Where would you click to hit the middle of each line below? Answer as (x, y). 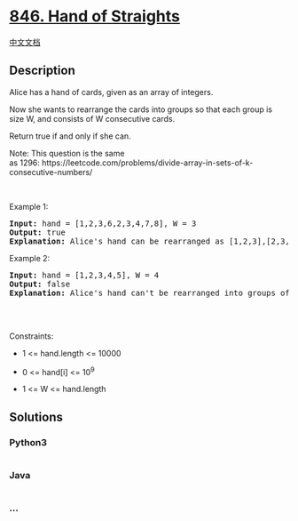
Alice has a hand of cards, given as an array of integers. (111, 92)
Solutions (36, 417)
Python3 (28, 442)
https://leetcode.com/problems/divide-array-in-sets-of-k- (147, 163)
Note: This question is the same (67, 153)
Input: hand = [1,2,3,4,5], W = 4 (84, 275)
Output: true (38, 232)
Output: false (40, 284)
